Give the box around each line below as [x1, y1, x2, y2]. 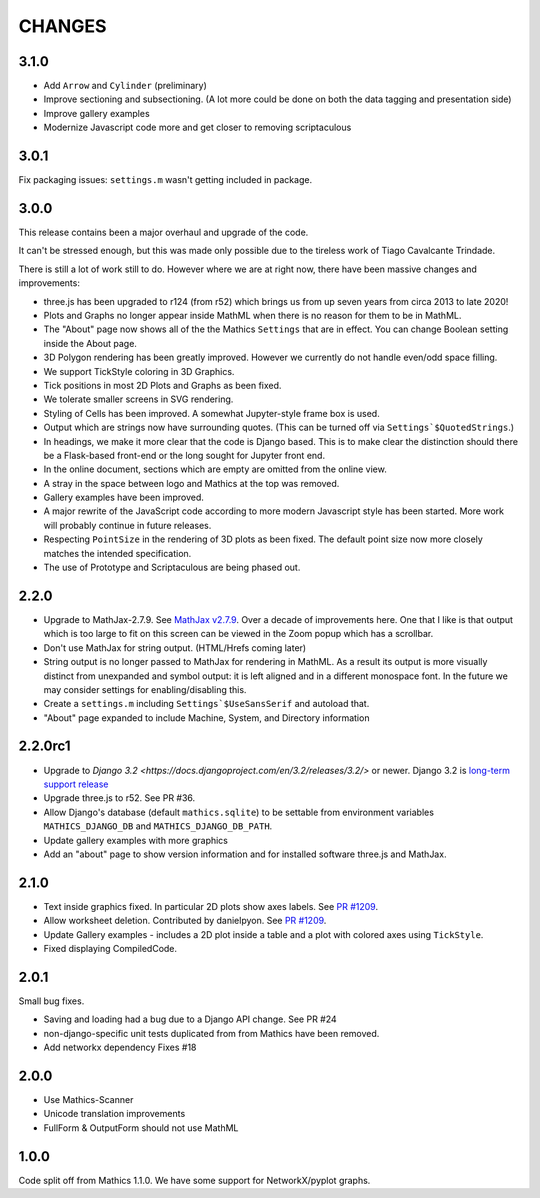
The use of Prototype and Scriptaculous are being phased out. [43, 561, 301, 574]
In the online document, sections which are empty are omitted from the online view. [43, 463, 387, 475]
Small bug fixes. [18, 995, 85, 1007]
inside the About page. [43, 337, 137, 349]
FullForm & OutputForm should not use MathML [43, 1121, 239, 1134]
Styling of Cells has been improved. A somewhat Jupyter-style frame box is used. [43, 407, 380, 419]
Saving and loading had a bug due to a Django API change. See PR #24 [43, 1013, 337, 1025]
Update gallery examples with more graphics [43, 834, 229, 846]
